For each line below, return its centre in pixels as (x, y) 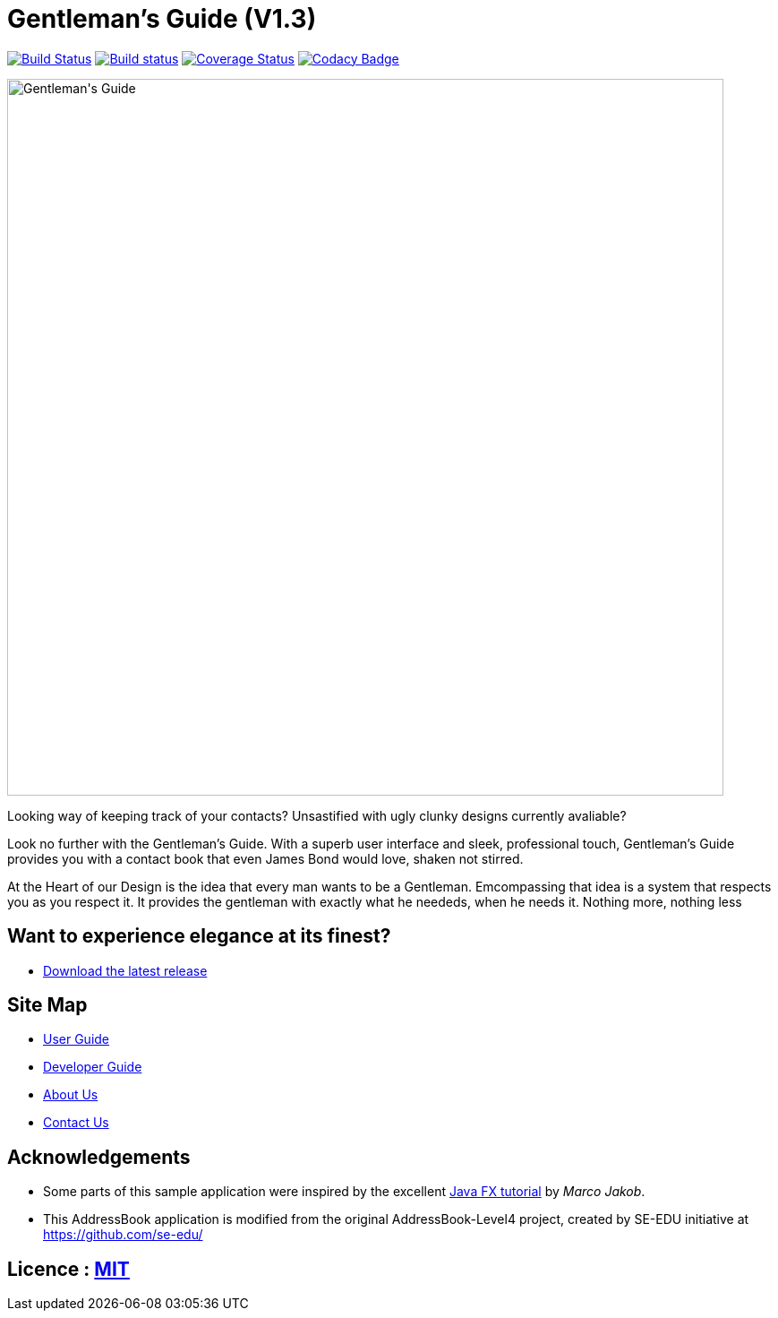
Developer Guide (93, 1067)
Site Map (47, 1005)
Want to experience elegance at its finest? (199, 936)
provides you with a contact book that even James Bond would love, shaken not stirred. (265, 858)
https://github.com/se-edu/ (123, 1235)
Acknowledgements (99, 1157)
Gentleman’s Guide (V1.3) (162, 19)
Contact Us (76, 1123)
